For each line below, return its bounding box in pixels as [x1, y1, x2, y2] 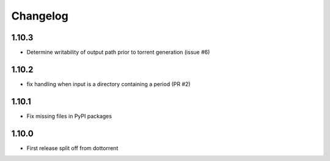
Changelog [11, 9, 68, 23]
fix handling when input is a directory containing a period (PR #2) [26, 80, 191, 88]
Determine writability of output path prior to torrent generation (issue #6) [26, 49, 210, 56]
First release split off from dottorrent [26, 144, 119, 152]
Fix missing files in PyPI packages [26, 112, 112, 120]
